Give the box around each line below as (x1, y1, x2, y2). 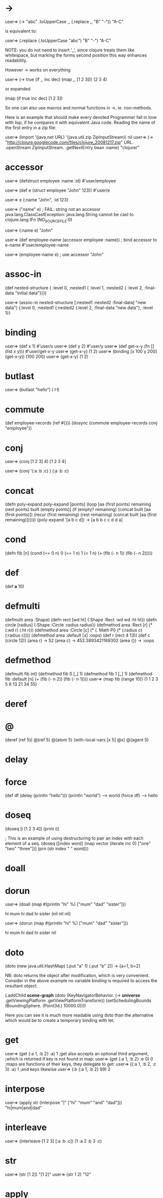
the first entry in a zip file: (5, 125, 57, 131)
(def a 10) (5, 583, 24, 589)
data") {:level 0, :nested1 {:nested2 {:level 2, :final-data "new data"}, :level (5, 305, 153, 311)
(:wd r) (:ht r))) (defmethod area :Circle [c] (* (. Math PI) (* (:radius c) (5, 627, 143, 633)
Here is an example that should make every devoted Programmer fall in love (5, 114, 157, 120)
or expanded (5, 86, 31, 91)
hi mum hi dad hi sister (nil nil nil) (5, 911, 71, 917)
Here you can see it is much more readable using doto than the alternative (5, 1012, 154, 1018)
